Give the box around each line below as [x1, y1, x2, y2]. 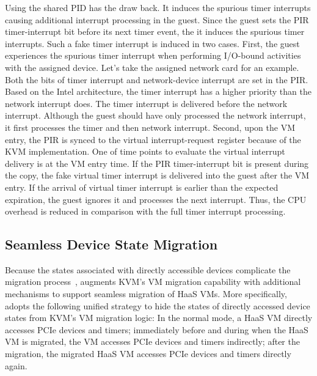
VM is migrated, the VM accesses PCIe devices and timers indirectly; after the [5, 335, 300, 348]
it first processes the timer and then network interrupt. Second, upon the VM [5, 120, 296, 133]
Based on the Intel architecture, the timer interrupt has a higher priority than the [5, 85, 312, 98]
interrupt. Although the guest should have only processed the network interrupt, [5, 109, 306, 122]
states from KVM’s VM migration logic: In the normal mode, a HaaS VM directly [5, 311, 313, 324]
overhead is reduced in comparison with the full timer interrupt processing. [5, 205, 286, 218]
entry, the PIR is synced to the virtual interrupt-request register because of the [5, 133, 301, 146]
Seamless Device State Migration [5, 235, 218, 254]
